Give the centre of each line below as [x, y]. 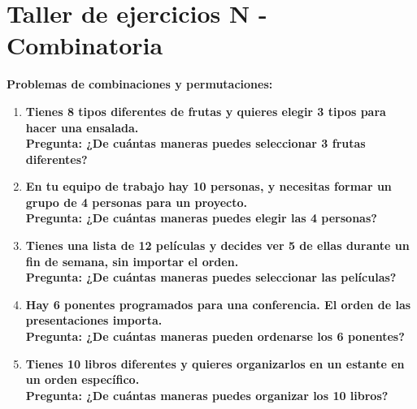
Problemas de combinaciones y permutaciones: [140, 84]
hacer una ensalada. [82, 127]
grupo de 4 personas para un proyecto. [137, 202]
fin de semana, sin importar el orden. [132, 261]
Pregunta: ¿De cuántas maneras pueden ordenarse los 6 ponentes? [215, 336]
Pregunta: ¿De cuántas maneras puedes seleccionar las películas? [211, 277]
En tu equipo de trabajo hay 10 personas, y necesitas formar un [208, 186]
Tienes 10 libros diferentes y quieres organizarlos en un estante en [215, 363]
